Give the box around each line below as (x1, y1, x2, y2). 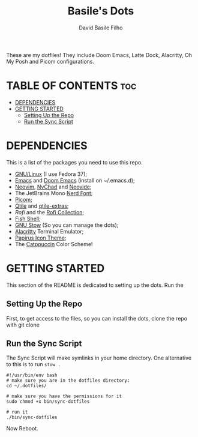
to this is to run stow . (6, 361, 61, 368)
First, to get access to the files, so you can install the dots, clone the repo (6, 315, 188, 322)
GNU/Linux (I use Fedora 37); (14, 170, 88, 178)
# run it (6, 409, 28, 415)
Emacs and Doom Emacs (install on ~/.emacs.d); (14, 176, 135, 184)
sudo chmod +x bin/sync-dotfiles (6, 399, 90, 405)
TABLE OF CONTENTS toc (6, 79, 137, 92)
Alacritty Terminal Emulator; (14, 228, 84, 235)
